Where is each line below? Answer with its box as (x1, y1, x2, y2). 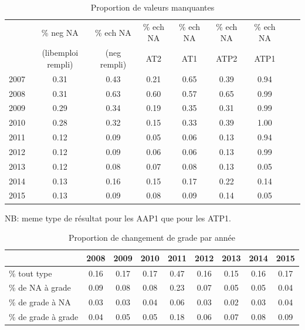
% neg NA (41, 26, 79, 38)
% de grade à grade (9, 311, 79, 323)
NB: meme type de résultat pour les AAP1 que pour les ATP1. (5, 211, 231, 224)
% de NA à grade (9, 281, 71, 294)
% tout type (9, 267, 52, 279)
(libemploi (42, 46, 79, 59)
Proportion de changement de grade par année (69, 231, 235, 244)
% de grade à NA (9, 296, 71, 308)
